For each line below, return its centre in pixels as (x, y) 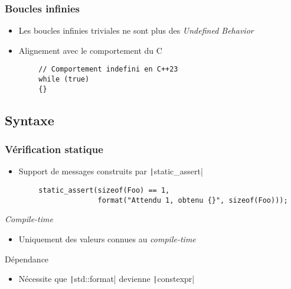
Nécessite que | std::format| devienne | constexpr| (107, 279)
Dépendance (27, 259)
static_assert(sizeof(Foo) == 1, (104, 191)
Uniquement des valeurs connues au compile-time (107, 238)
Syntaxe (30, 120)
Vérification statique (54, 149)
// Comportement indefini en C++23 (108, 69)
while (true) (64, 79)
